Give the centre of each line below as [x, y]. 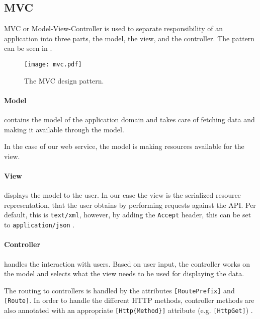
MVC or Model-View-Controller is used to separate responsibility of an [113, 28]
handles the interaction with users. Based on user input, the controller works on [127, 263]
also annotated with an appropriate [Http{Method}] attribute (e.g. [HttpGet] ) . [128, 310]
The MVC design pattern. [64, 80]
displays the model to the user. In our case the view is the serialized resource [122, 195]
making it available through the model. [64, 129]
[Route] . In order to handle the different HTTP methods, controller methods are [129, 300]
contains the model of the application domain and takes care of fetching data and [129, 119]
